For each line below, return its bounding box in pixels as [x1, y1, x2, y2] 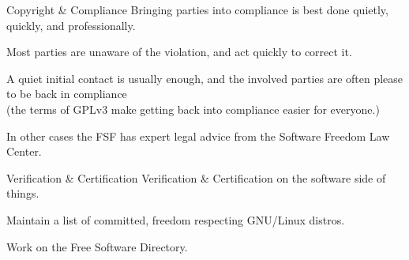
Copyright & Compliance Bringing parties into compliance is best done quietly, [6, 2, 388, 17]
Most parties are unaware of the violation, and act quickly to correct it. [6, 43, 352, 60]
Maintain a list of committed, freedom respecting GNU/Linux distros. [6, 211, 345, 228]
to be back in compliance [6, 85, 127, 102]
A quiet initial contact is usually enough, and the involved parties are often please [6, 70, 403, 86]
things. [6, 185, 39, 202]
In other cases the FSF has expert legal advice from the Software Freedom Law [6, 127, 390, 144]
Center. [6, 143, 42, 160]
